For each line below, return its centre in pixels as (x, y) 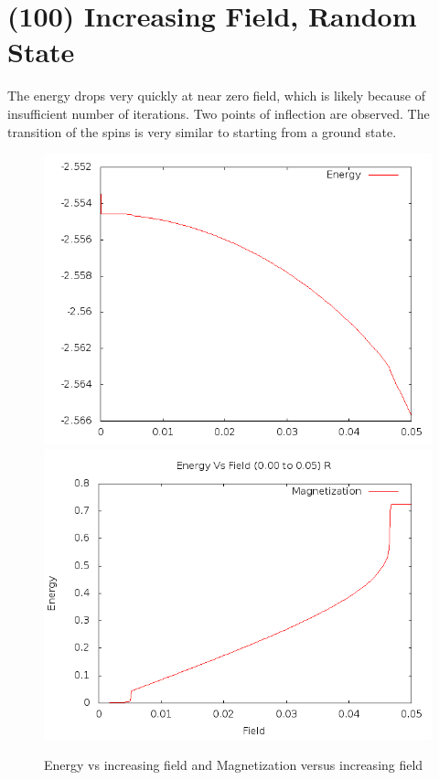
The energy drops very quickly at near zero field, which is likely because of (216, 96)
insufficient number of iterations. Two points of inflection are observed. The (219, 113)
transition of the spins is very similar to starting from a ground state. (202, 131)
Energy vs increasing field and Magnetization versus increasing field (234, 765)
